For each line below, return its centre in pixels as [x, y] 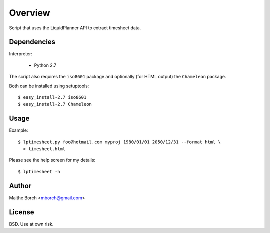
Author [20, 186]
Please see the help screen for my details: [52, 160]
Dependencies [32, 42]
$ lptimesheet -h [39, 172]
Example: [19, 130]
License [22, 212]
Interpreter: [21, 54]
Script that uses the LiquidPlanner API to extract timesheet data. [75, 28]
